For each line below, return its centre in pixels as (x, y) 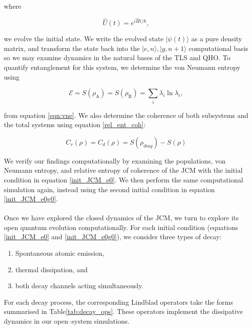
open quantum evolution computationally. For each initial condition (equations (121, 227)
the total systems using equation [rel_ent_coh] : (75, 124)
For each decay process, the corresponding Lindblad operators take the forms (118, 302)
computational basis (218, 48)
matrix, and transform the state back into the (72, 48)
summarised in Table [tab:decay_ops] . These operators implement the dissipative (124, 311)
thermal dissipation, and (51, 269)
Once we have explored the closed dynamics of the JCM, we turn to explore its (121, 218)
